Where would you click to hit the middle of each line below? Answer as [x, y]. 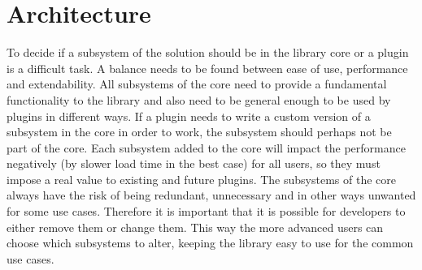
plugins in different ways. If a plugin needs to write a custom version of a [189, 116]
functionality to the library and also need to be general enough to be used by [199, 99]
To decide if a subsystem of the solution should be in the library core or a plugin [208, 52]
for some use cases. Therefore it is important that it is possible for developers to [206, 211]
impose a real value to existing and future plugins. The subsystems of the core [201, 179]
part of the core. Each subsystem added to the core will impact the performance [206, 147]
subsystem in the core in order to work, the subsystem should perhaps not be [199, 132]
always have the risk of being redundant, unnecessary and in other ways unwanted [211, 195]
